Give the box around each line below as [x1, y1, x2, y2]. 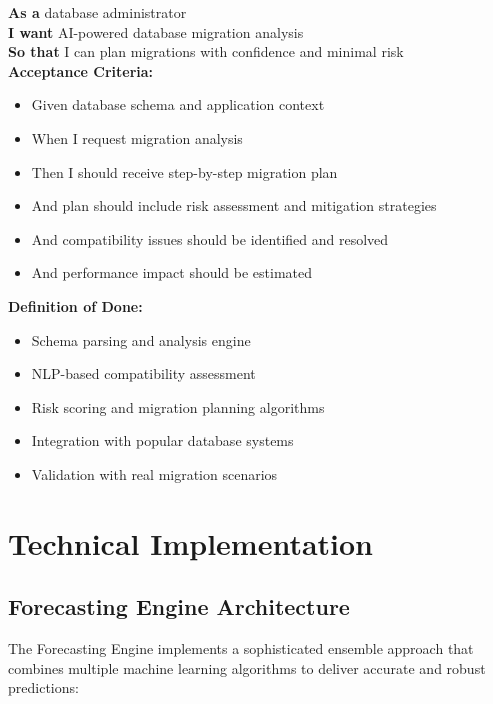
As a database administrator [8, 2, 187, 22]
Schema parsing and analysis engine [31, 329, 251, 350]
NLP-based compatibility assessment [31, 363, 256, 384]
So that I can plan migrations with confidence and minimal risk [8, 41, 404, 62]
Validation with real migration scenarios [31, 463, 278, 484]
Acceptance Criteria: [8, 60, 154, 81]
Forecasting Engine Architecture [8, 591, 350, 622]
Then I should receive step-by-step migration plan [31, 161, 338, 182]
